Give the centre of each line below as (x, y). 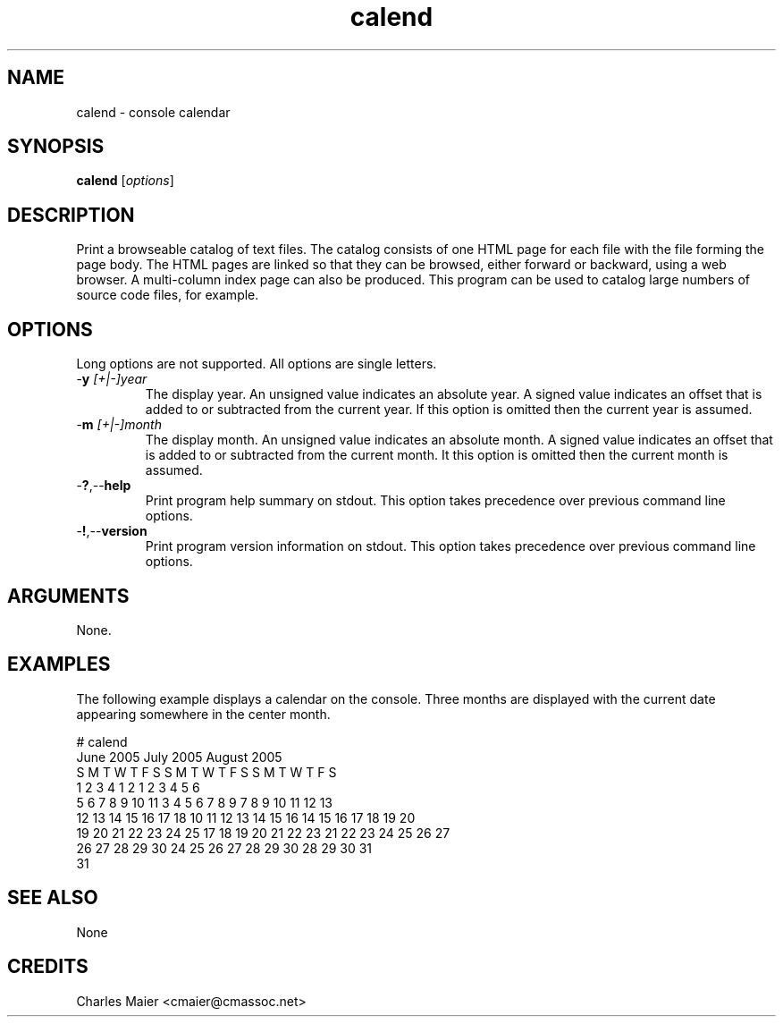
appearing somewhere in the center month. (203, 714)
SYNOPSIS (56, 147)
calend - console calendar (153, 112)
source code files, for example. (168, 295)
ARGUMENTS (68, 596)
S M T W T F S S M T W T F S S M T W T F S (206, 772)
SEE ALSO (53, 898)
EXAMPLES (59, 664)
